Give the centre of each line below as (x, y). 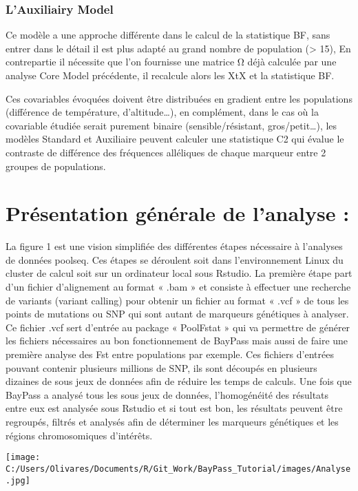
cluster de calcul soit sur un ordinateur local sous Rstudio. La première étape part (179, 273)
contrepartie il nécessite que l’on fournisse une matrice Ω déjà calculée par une (171, 62)
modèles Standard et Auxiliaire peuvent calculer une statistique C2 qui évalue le (175, 139)
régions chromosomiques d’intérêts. (79, 435)
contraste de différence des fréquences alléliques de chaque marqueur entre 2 (166, 152)
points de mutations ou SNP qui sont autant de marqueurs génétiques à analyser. (177, 314)
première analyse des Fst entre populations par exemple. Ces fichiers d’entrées (170, 354)
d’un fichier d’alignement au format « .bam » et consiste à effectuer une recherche (178, 287)
